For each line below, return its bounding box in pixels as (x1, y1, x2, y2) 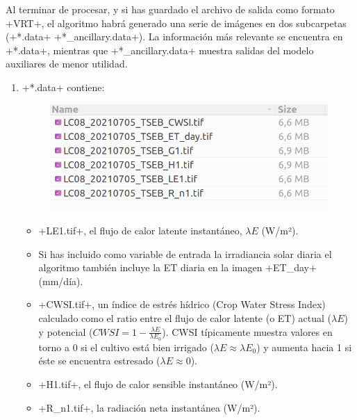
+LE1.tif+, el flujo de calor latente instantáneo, (38, 223, 242, 238)
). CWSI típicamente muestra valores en (162, 324, 333, 339)
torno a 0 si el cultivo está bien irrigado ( (38, 339, 214, 354)
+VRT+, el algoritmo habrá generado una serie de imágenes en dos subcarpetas (6, 15, 347, 30)
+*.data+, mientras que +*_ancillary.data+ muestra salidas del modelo (6, 42, 314, 57)
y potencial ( (38, 324, 93, 339)
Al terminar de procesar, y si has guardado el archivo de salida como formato (6, 2, 335, 16)
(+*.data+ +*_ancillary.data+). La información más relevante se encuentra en (6, 29, 343, 44)
